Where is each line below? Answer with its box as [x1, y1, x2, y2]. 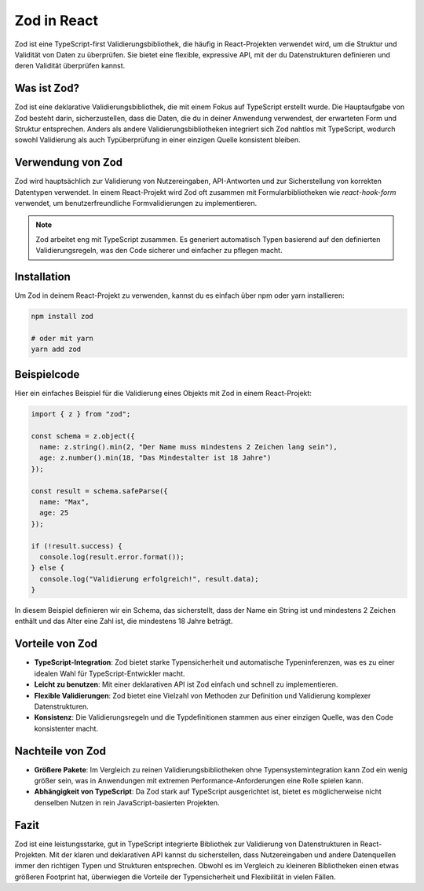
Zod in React [14, 12, 98, 29]
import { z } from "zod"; [31, 409, 131, 418]
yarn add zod [31, 345, 82, 354]
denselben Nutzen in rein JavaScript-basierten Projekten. [34, 797, 220, 807]
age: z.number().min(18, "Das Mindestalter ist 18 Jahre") [39, 453, 272, 463]
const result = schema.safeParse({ [31, 486, 168, 495]
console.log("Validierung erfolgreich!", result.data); [39, 574, 259, 583]
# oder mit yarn [31, 334, 94, 343]
